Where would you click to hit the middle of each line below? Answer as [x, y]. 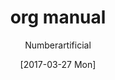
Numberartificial [58, 45]
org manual [58, 17]
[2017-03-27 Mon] [58, 64]
